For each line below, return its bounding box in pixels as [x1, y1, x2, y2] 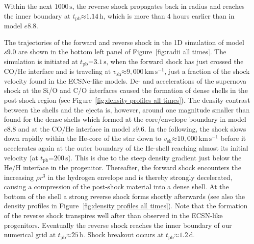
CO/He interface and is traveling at [4, 66, 111, 76]
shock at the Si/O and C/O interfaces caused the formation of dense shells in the [4, 85, 248, 95]
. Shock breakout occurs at [83, 229, 164, 240]
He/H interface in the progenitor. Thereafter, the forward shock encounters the [4, 162, 241, 173]
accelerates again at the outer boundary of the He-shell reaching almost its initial [4, 143, 248, 153]
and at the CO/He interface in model [18, 123, 130, 133]
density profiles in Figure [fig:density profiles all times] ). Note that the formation [4, 200, 248, 211]
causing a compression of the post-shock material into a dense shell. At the [4, 181, 229, 192]
